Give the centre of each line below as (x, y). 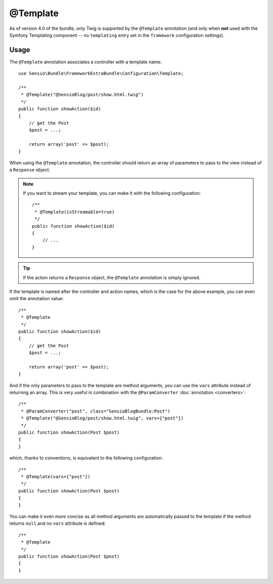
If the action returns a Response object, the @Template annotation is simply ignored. (112, 277)
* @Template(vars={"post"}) (56, 476)
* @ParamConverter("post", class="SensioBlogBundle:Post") (96, 411)
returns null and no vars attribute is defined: (57, 523)
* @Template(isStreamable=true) (75, 212)
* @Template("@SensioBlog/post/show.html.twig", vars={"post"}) (102, 418)
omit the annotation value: (36, 299)
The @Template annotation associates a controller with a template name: (85, 62)
